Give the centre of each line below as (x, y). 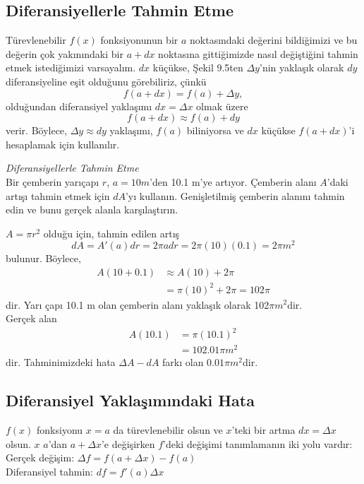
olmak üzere (222, 106)
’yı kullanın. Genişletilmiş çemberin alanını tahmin (235, 195)
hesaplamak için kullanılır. (63, 144)
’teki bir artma (263, 430)
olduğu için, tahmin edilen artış (111, 233)
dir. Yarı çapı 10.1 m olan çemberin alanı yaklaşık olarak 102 (138, 304)
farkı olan (183, 362)
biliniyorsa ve (215, 130)
